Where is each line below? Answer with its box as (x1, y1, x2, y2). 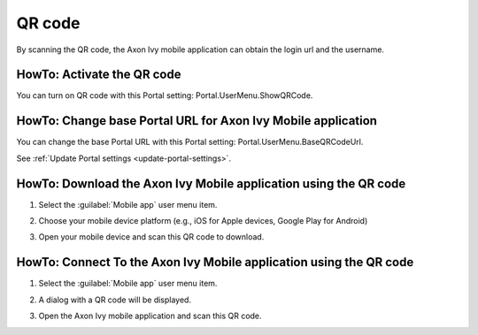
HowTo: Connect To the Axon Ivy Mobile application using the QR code (16, 255, 414, 270)
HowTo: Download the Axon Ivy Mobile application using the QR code (16, 176, 406, 191)
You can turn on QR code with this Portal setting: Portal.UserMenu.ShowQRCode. (16, 90, 313, 101)
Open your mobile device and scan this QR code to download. (38, 232, 265, 242)
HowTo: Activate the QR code (16, 67, 181, 82)
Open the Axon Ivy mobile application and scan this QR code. (38, 310, 262, 322)
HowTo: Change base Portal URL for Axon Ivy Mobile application (16, 113, 378, 128)
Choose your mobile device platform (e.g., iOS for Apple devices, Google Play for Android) (38, 216, 368, 226)
